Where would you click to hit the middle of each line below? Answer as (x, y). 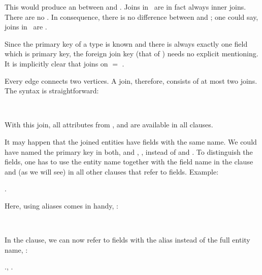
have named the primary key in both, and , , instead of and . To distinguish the (129, 151)
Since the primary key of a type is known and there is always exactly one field (126, 43)
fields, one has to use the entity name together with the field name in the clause (129, 162)
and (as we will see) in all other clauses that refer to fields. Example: (112, 171)
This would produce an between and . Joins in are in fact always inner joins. (125, 7)
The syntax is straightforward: (52, 91)
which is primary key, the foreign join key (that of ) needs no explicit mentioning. (132, 54)
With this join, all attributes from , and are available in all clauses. (109, 125)
